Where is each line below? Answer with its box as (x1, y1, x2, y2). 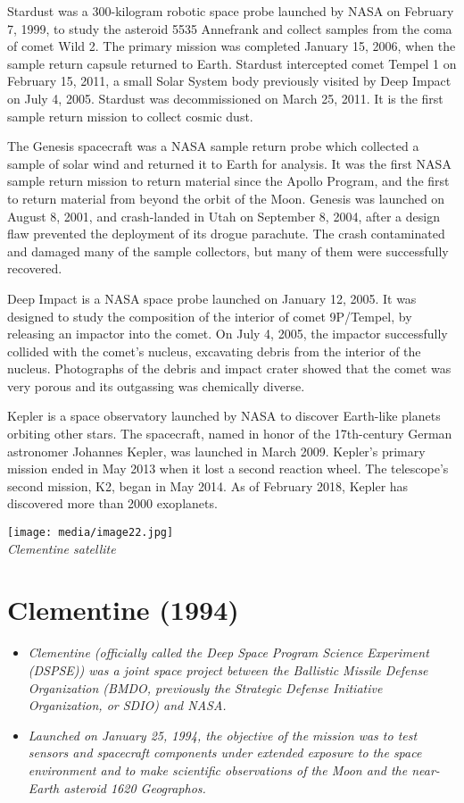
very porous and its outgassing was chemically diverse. (7, 376, 305, 395)
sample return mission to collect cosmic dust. (7, 106, 253, 125)
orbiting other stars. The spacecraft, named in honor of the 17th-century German (7, 424, 452, 443)
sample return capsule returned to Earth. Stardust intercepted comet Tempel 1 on (7, 54, 457, 72)
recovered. (7, 259, 62, 278)
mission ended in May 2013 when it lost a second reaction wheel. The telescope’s (7, 459, 449, 478)
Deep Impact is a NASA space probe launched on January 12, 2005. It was (7, 289, 417, 307)
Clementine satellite (7, 539, 116, 557)
